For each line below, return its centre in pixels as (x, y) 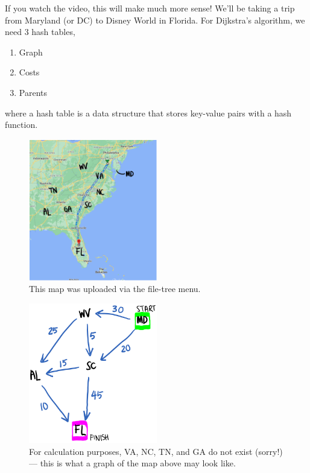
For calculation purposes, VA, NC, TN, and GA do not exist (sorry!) (156, 451)
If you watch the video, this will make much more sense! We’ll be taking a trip (150, 8)
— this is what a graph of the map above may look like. (132, 463)
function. (21, 125)
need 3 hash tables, (40, 32)
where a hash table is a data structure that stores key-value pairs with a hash (148, 113)
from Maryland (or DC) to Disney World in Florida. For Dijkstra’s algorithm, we (155, 20)
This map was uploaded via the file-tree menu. (115, 289)
